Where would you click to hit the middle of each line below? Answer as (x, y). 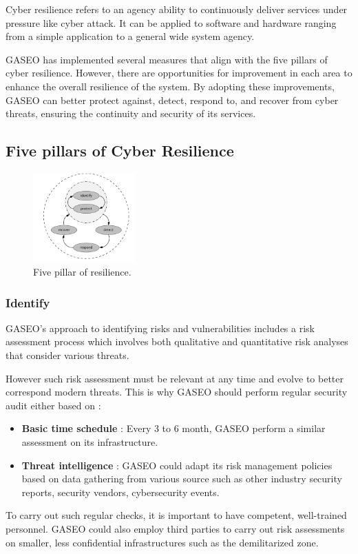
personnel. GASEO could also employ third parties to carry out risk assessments (175, 528)
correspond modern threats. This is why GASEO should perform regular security (177, 392)
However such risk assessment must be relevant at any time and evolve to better (175, 378)
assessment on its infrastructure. (90, 441)
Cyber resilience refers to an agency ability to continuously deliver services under (177, 9)
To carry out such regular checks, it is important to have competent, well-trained (176, 515)
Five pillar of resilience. (82, 271)
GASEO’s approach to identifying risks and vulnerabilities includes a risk (160, 328)
